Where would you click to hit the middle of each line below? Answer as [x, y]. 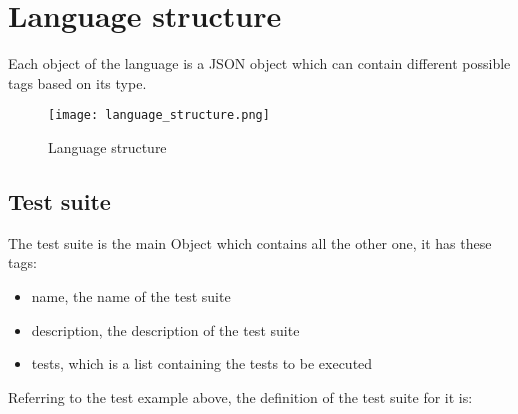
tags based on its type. [77, 82]
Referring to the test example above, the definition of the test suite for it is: [240, 396]
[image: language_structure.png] [159, 115]
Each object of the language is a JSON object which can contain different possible [259, 63]
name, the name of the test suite [131, 295]
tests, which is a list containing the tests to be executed [202, 363]
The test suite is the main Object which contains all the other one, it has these [250, 242]
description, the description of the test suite [165, 329]
